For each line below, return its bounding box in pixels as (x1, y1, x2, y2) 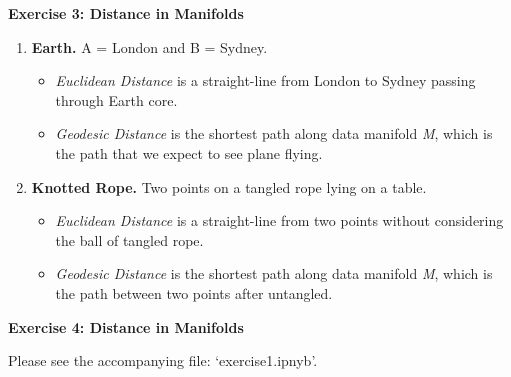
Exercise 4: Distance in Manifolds (8, 316, 244, 337)
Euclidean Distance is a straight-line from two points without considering (55, 210, 504, 231)
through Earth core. (55, 89, 178, 110)
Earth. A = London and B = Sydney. (31, 36, 268, 57)
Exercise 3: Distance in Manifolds (8, 3, 244, 23)
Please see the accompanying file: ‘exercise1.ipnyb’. (8, 350, 318, 371)
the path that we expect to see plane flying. (55, 142, 323, 163)
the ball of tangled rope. (55, 229, 204, 250)
